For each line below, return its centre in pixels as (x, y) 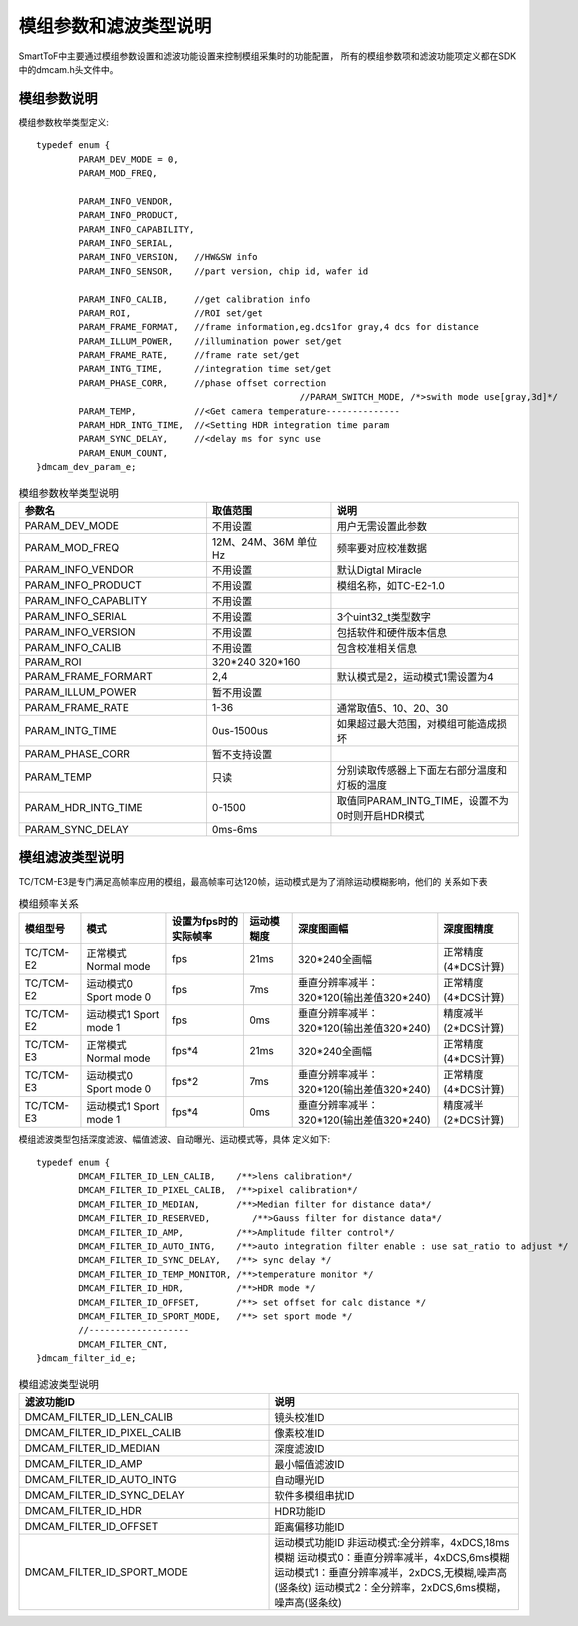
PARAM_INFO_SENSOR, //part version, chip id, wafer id (223, 271)
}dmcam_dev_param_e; (86, 467)
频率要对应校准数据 (382, 548)
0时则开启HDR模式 (380, 815)
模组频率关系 (49, 904)
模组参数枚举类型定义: (64, 122)
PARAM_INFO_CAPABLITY (86, 600)
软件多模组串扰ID (314, 1495)
